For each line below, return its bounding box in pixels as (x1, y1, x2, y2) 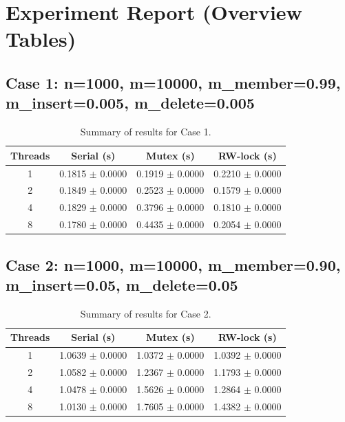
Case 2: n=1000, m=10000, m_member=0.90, (6, 254, 341, 275)
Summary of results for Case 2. (80, 306, 211, 320)
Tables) (6, 25, 76, 53)
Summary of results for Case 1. (80, 124, 211, 139)
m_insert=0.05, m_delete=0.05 (6, 274, 238, 295)
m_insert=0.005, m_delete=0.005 (6, 92, 255, 113)
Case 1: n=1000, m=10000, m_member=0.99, (6, 71, 341, 93)
